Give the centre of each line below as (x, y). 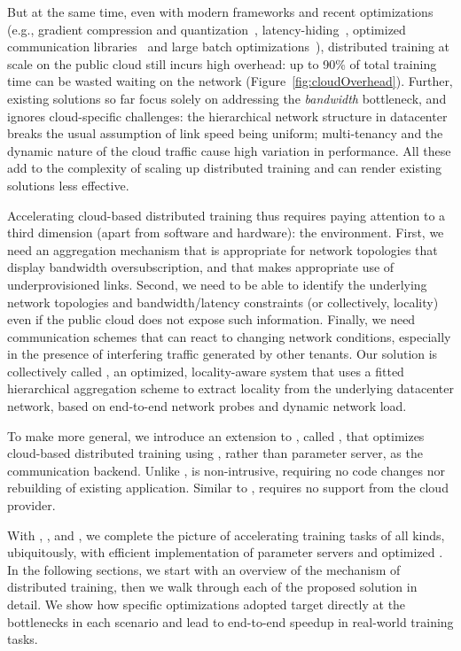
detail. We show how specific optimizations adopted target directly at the (207, 604)
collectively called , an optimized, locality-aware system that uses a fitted (206, 371)
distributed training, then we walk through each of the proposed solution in (212, 587)
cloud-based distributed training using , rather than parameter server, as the (215, 453)
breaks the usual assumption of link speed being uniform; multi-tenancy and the (225, 133)
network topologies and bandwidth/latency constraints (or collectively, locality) (223, 302)
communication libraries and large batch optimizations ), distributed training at (229, 46)
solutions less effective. (68, 185)
